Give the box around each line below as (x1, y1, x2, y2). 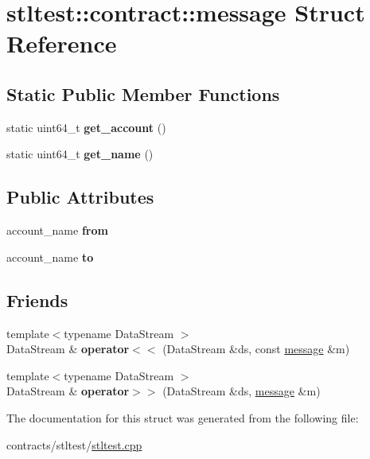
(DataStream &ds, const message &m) (162, 340, 350, 357)
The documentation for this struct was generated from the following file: (6, 409, 359, 426)
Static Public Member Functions (6, 81, 280, 106)
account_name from (6, 222, 108, 239)
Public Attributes (6, 185, 154, 209)
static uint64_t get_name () (6, 146, 154, 162)
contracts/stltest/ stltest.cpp (6, 436, 142, 453)
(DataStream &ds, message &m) (162, 383, 321, 399)
